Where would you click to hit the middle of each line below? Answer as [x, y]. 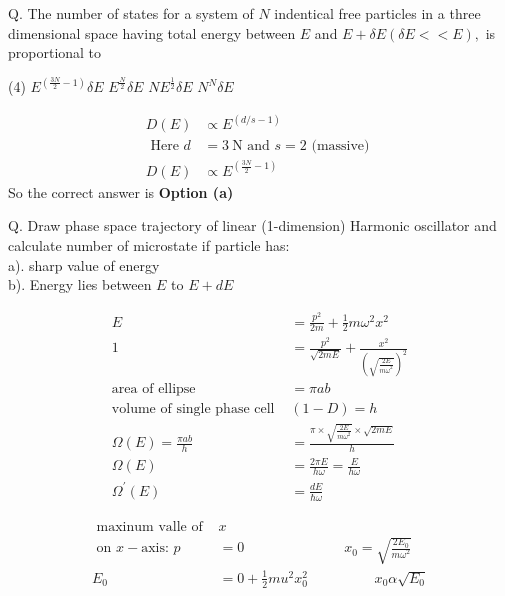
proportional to [55, 52]
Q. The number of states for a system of [131, 13]
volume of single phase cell [193, 409]
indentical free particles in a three [377, 13]
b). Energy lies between [80, 284]
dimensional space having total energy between [152, 32]
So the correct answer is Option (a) [121, 191]
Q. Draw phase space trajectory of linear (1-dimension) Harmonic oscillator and [252, 225]
